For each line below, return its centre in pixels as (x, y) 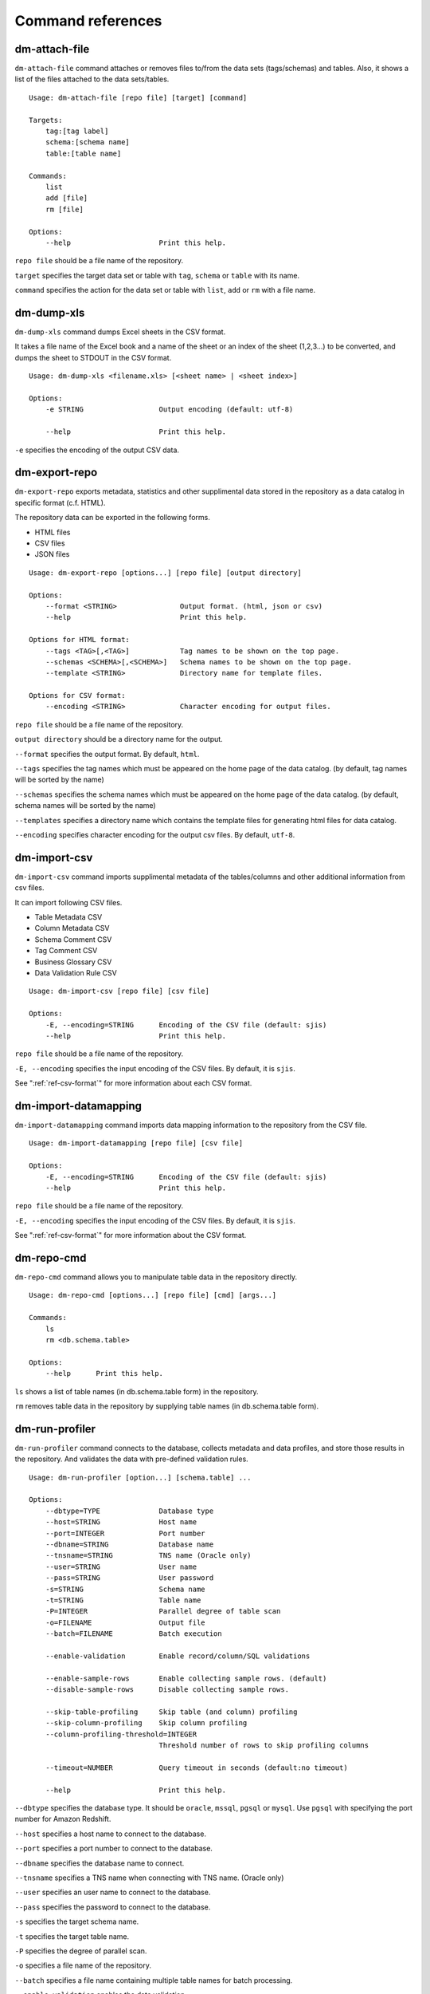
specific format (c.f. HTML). (60, 502)
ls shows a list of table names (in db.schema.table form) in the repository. (137, 1391)
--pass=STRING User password (129, 1578)
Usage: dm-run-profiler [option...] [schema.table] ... (140, 1477)
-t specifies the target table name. (72, 1936)
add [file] (66, 198)
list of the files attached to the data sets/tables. (92, 79)
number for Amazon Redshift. (63, 1819)
